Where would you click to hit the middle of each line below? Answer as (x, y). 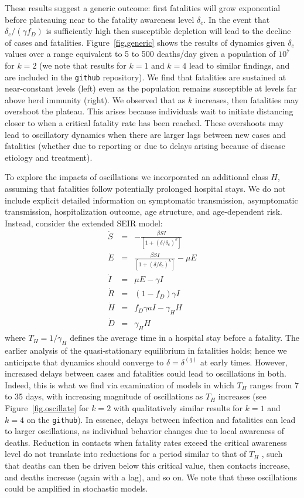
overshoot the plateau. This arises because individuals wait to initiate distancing (149, 111)
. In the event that (237, 19)
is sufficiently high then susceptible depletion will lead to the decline (168, 31)
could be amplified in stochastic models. (76, 488)
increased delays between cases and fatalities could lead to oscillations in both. (146, 373)
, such (272, 454)
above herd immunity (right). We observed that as (95, 99)
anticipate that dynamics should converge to (84, 362)
